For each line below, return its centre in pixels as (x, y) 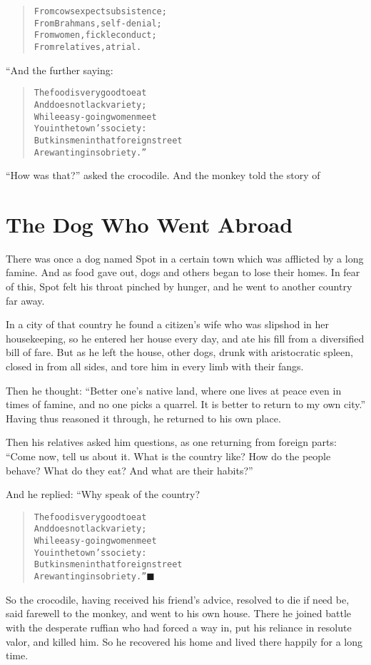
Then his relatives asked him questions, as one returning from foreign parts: (171, 442)
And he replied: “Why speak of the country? (103, 494)
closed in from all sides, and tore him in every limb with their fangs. (155, 366)
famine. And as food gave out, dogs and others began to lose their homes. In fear (183, 272)
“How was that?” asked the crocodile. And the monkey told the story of (163, 175)
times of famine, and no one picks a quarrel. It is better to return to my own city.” (186, 404)
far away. (25, 300)
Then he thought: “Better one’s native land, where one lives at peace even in (174, 390)
